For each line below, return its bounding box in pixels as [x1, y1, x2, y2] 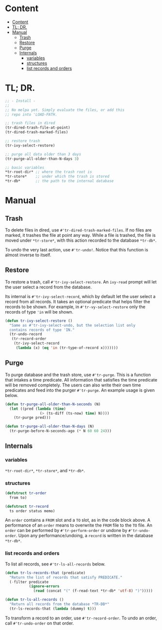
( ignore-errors [29, 584, 60, 589]
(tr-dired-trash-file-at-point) [5, 125, 70, 130]
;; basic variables [5, 165, 45, 170]
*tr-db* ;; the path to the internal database [5, 179, 114, 183]
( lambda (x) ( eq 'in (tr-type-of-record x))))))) [16, 346, 118, 350]
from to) [9, 495, 27, 500]
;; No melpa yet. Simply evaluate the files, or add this [5, 107, 125, 112]
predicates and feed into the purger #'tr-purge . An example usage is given [5, 387, 155, 393]
